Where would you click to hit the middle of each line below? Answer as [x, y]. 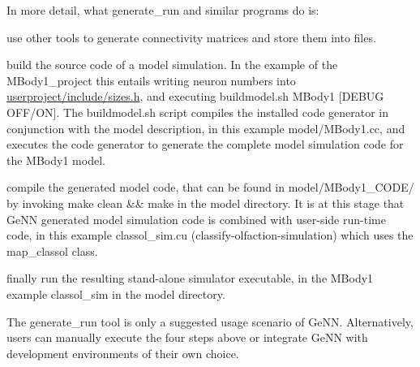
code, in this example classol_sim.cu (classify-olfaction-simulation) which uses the [210, 235]
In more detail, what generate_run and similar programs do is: [163, 10]
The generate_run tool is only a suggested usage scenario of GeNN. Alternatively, [210, 321]
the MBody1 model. [56, 160]
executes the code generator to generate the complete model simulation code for [205, 144]
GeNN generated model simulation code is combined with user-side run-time [196, 219]
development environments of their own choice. [123, 353]
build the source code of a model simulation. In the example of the [172, 65]
